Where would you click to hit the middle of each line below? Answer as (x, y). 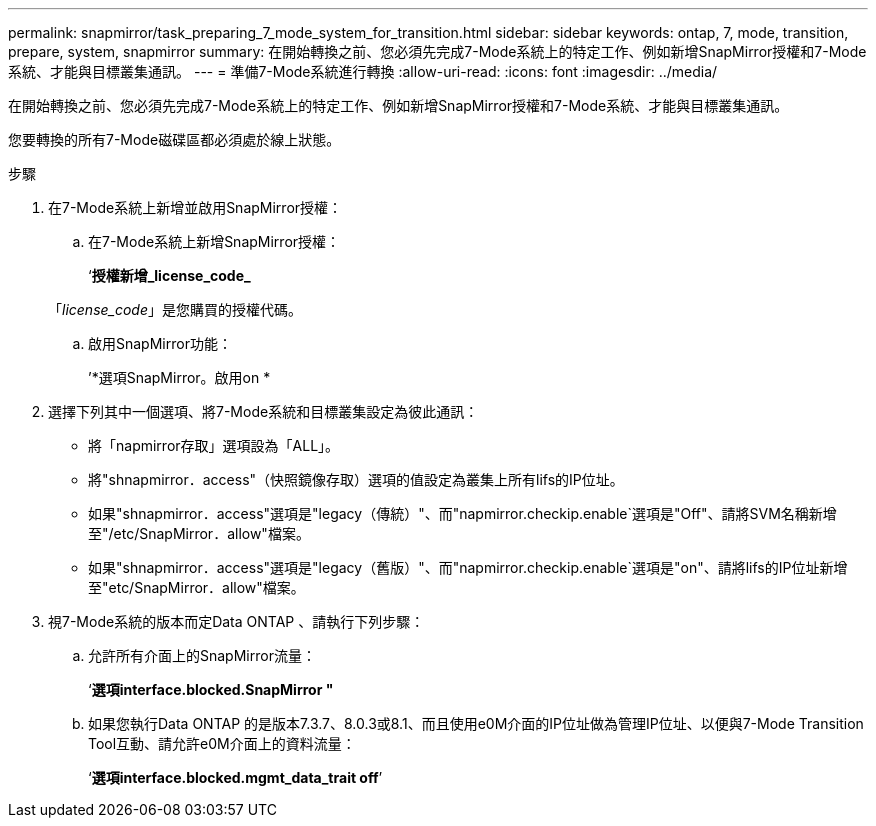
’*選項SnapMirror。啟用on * (179, 377)
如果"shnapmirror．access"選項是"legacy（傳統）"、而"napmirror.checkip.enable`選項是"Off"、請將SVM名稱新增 (462, 513)
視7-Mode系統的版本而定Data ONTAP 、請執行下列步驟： (236, 621)
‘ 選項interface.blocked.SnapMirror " (211, 689)
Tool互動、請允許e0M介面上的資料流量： (222, 743)
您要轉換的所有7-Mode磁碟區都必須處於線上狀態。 (174, 139)
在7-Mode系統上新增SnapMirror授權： (214, 241)
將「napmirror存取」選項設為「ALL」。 (214, 445)
